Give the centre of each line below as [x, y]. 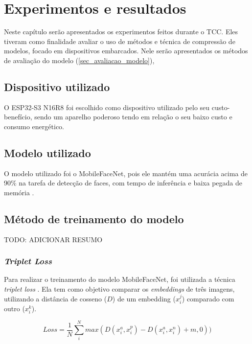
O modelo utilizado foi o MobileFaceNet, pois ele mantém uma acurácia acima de [126, 173]
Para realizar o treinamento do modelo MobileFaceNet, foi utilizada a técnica [120, 279]
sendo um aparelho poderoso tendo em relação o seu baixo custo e [133, 117]
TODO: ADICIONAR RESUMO [53, 239]
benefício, [18, 117]
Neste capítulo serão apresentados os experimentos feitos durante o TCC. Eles [121, 32]
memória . [19, 192]
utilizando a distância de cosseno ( [56, 298]
